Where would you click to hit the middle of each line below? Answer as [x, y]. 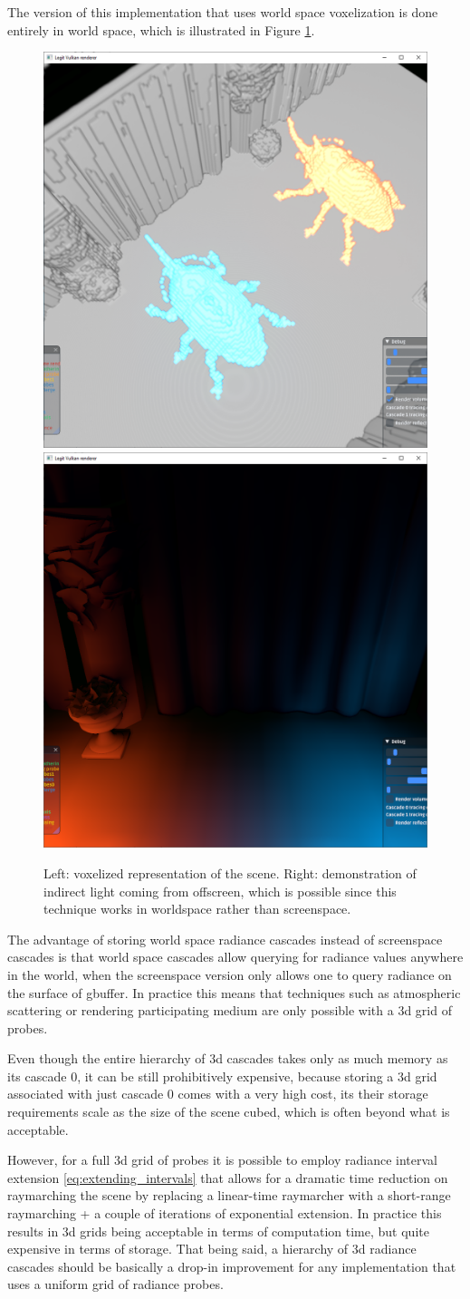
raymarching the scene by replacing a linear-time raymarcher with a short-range [229, 1195]
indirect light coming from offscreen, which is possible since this [220, 891]
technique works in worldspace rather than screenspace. [197, 909]
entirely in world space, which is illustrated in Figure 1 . [161, 29]
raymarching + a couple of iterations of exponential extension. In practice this [225, 1213]
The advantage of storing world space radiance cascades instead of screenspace [225, 939]
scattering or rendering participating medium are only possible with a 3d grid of [230, 1010]
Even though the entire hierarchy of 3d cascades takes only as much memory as [228, 1058]
